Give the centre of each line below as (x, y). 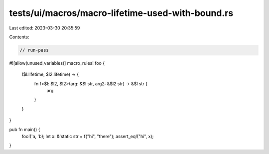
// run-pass (34, 50)
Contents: (19, 37)
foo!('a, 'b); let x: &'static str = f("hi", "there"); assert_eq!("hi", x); (88, 137)
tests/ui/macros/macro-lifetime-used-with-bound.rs (121, 13)
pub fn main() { (25, 129)
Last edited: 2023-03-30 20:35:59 (45, 28)
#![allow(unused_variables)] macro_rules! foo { (57, 63)
